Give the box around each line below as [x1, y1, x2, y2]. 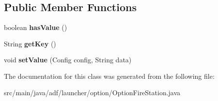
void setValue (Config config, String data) [4, 55, 132, 65]
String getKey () [4, 38, 56, 48]
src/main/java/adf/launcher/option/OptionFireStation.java [4, 87, 181, 97]
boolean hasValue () [4, 22, 67, 32]
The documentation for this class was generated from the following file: [4, 71, 215, 81]
